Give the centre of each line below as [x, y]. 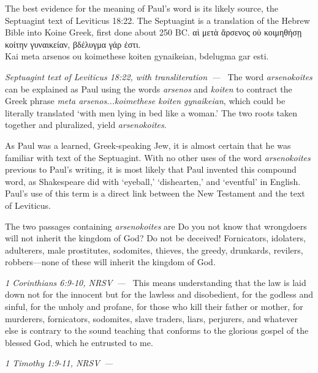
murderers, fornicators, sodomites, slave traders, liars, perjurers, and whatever [151, 318]
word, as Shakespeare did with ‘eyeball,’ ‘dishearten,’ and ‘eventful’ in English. [153, 181]
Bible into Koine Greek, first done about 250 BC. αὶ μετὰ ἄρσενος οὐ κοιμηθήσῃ [153, 32]
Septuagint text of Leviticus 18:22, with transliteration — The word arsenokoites [159, 76]
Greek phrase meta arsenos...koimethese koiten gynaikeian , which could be [145, 101]
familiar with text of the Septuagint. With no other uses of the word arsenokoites [158, 157]
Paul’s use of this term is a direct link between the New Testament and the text [155, 193]
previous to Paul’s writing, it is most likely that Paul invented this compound [151, 169]
